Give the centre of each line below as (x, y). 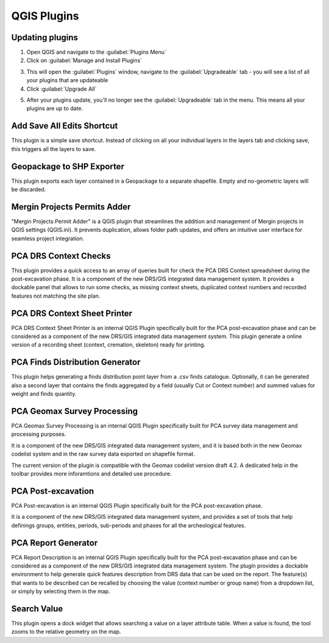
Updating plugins (45, 37)
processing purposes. (39, 434)
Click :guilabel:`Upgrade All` (62, 89)
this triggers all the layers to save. (54, 149)
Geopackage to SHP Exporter (68, 167)
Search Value (37, 609)
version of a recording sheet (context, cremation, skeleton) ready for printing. (108, 345)
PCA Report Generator (55, 543)
